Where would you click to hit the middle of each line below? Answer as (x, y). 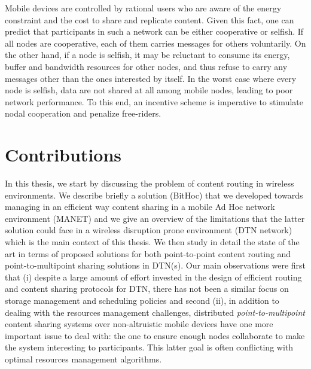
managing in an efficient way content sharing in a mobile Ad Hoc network (140, 207)
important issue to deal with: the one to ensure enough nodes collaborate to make (155, 335)
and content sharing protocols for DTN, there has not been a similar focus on (147, 289)
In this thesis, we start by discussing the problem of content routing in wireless (150, 183)
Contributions (63, 155)
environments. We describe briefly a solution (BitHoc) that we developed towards (154, 195)
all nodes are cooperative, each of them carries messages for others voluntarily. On (155, 43)
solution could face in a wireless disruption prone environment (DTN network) (149, 230)
